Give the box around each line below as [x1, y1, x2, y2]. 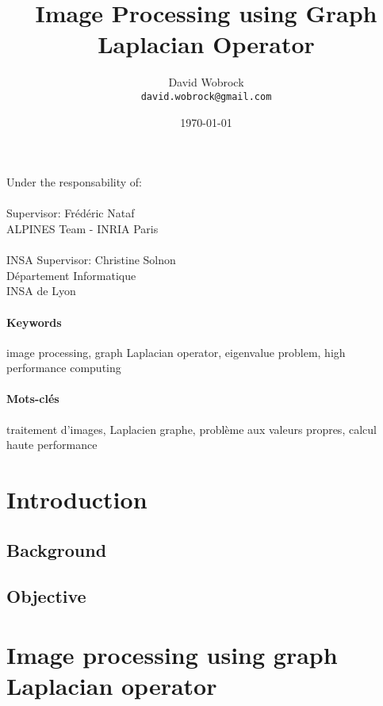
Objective [6, 584, 86, 608]
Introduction [6, 483, 147, 516]
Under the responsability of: [6, 174, 142, 190]
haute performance [6, 436, 98, 453]
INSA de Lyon [6, 282, 76, 299]
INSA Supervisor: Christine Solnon [6, 251, 176, 268]
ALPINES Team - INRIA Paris [6, 220, 159, 236]
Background [6, 537, 107, 562]
